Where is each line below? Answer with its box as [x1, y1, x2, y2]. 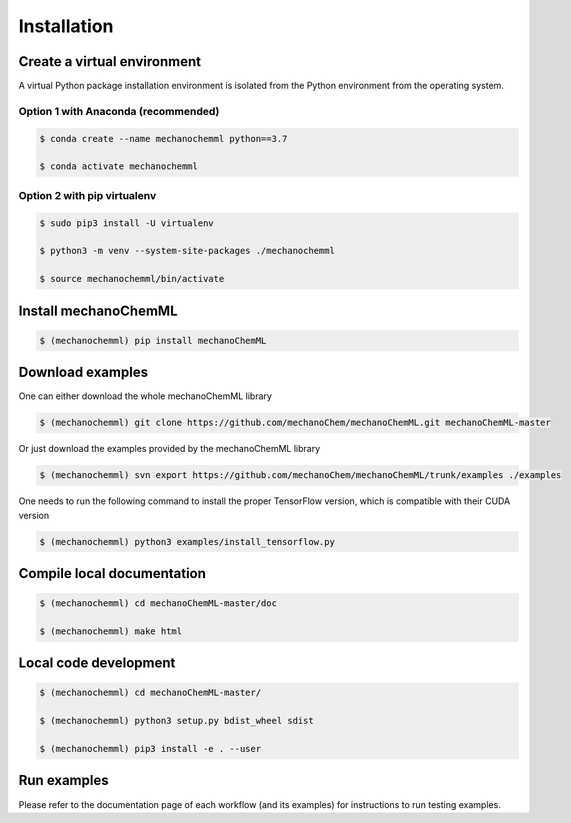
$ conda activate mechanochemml [39, 161, 199, 172]
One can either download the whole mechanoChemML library [18, 390, 272, 402]
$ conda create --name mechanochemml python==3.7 [39, 133, 288, 144]
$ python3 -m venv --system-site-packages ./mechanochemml [39, 245, 335, 257]
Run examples [18, 772, 109, 789]
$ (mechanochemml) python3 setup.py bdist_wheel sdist [39, 715, 314, 727]
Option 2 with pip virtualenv [18, 188, 157, 202]
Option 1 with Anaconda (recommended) [18, 104, 220, 118]
